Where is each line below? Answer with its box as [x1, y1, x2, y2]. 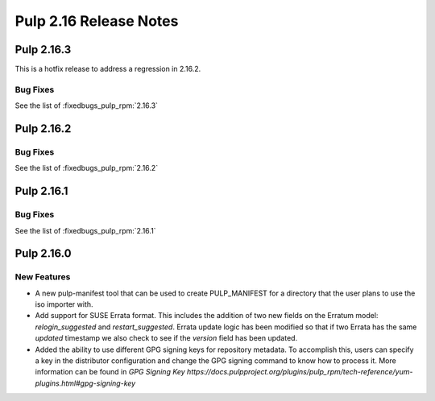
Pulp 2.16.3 [14, 43, 72, 56]
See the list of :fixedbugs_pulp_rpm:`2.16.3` [14, 101, 159, 110]
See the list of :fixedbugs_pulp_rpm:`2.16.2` [14, 163, 159, 173]
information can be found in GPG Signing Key [35, 367, 185, 377]
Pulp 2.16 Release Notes [14, 12, 179, 30]
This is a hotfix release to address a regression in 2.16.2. [14, 64, 201, 74]
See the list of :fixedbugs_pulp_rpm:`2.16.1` [14, 225, 156, 235]
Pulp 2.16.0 [14, 246, 72, 261]
